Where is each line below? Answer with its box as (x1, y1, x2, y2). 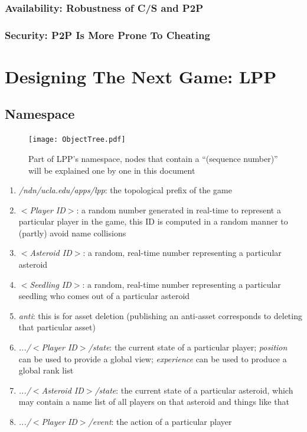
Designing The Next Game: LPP (5, 64, 277, 88)
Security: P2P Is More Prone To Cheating (5, 27, 210, 42)
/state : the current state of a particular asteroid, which (94, 384, 293, 396)
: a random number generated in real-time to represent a (76, 203, 281, 216)
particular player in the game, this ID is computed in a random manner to (18, 215, 288, 228)
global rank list (18, 364, 74, 376)
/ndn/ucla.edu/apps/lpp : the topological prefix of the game (18, 184, 232, 196)
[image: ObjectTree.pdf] (28, 135, 126, 144)
